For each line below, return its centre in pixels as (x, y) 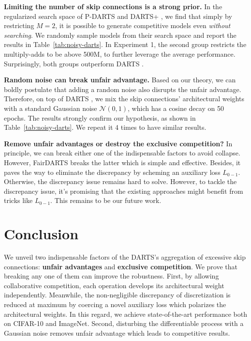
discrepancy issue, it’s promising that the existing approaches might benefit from (124, 191)
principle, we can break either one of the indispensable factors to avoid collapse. (122, 153)
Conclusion (41, 234)
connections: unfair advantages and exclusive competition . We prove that (121, 266)
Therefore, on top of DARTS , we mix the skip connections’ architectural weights (124, 99)
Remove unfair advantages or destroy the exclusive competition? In (118, 143)
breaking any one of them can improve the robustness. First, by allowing (111, 276)
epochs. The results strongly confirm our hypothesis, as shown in (100, 117)
